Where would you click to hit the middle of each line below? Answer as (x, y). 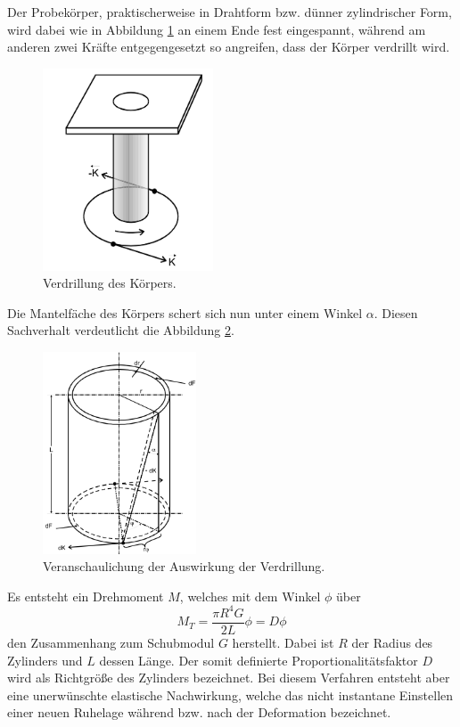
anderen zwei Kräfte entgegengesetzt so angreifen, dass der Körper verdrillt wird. (229, 47)
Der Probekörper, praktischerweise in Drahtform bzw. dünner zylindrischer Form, (230, 12)
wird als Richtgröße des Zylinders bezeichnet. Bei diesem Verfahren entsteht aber (229, 678)
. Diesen (396, 312)
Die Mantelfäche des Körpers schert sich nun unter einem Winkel (185, 312)
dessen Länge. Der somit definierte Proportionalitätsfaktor (259, 660)
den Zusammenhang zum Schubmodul (111, 643)
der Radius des (392, 643)
